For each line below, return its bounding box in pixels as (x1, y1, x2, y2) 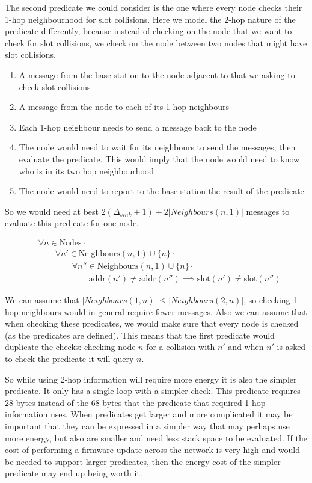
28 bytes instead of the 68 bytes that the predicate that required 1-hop (5, 396, 266, 408)
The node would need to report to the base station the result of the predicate (19, 185, 304, 197)
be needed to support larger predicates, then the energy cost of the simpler (5, 455, 281, 467)
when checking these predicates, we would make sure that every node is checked (5, 317, 299, 330)
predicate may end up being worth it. (5, 467, 142, 479)
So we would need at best (5, 205, 99, 217)
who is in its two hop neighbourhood (19, 164, 154, 177)
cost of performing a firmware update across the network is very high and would (5, 443, 300, 456)
